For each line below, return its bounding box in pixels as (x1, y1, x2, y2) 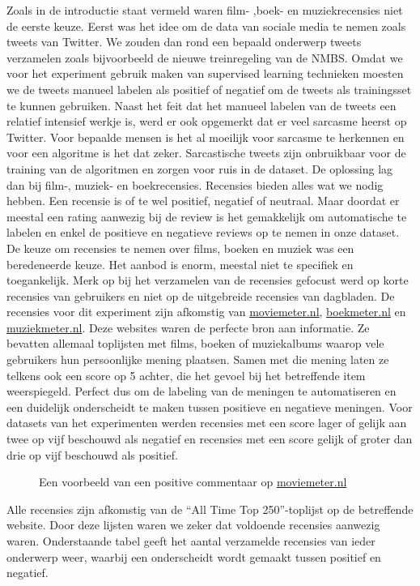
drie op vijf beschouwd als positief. (6, 446, 178, 463)
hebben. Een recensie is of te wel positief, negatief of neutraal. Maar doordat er (6, 192, 400, 209)
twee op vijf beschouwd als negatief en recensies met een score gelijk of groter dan (6, 430, 413, 447)
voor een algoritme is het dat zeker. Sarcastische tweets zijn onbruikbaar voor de (6, 144, 406, 161)
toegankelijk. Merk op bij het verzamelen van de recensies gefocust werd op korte (6, 272, 409, 289)
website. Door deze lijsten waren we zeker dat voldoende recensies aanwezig (6, 516, 380, 533)
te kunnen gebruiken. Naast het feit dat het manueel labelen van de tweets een (6, 96, 397, 113)
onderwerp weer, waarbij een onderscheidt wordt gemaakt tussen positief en (6, 548, 381, 565)
